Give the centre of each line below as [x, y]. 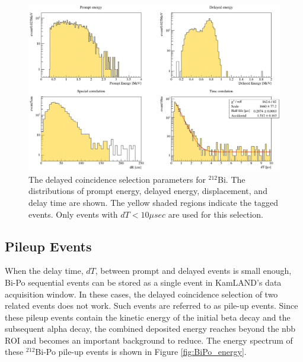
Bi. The [232, 179]
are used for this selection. [216, 214]
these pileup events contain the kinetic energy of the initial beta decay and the [148, 317]
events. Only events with [73, 214]
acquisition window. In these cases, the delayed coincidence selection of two [141, 294]
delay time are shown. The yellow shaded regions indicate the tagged [154, 202]
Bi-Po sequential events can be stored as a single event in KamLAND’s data [143, 282]
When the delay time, [44, 271]
